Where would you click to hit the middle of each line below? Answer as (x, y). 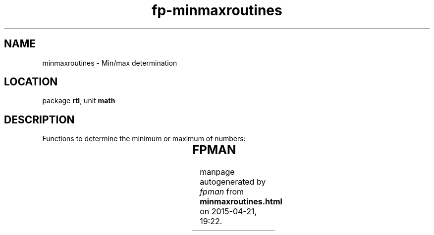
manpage (217, 172)
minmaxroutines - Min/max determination (110, 63)
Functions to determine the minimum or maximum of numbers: (144, 139)
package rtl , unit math (79, 101)
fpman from (222, 192)
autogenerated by (233, 182)
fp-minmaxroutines (217, 10)
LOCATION (31, 82)
